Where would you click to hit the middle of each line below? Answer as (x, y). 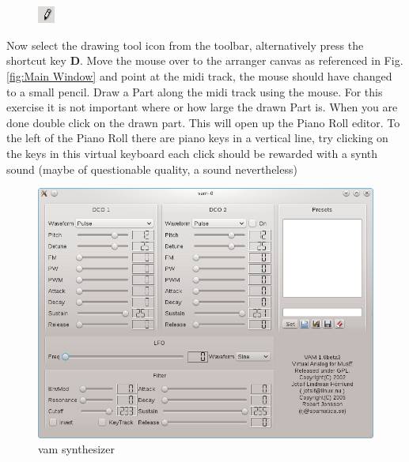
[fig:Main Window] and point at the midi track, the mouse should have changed (199, 75)
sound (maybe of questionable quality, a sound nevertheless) (152, 169)
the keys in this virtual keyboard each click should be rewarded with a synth (192, 153)
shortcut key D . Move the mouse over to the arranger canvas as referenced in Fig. (205, 60)
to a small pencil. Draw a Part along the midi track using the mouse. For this (195, 91)
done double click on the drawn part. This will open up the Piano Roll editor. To (203, 122)
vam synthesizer (77, 449)
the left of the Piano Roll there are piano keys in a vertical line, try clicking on (197, 138)
